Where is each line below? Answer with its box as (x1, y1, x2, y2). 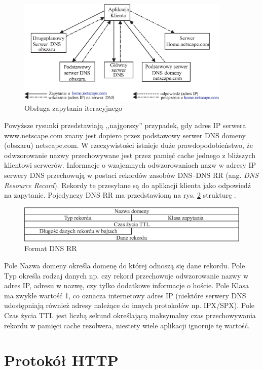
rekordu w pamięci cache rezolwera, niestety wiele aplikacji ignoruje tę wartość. (4, 320, 250, 330)
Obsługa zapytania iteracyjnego (24, 103, 123, 113)
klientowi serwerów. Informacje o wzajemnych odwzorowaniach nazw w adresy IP (4, 160, 256, 170)
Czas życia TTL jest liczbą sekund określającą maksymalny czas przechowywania (4, 310, 256, 321)
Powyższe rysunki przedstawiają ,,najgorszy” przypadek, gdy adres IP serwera (4, 120, 246, 131)
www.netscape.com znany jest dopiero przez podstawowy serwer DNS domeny (4, 130, 246, 140)
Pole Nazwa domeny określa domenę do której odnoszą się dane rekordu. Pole (4, 260, 245, 271)
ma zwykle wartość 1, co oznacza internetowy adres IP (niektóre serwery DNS (4, 290, 246, 300)
